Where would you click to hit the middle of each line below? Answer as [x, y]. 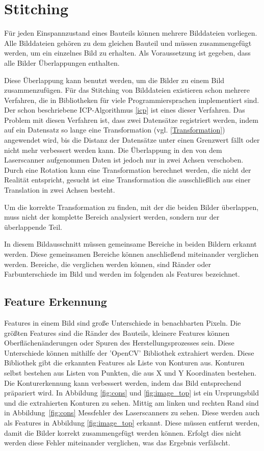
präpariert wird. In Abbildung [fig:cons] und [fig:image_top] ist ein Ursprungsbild [132, 393]
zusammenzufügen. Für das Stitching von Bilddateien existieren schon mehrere [127, 90]
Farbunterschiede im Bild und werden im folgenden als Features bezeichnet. [122, 274]
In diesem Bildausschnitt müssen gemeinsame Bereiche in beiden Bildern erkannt [130, 244]
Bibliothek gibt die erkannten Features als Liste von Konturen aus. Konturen [124, 363]
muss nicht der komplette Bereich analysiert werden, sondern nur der [112, 217]
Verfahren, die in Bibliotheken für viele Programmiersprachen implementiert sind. [132, 100]
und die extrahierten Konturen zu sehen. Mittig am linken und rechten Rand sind [131, 402]
